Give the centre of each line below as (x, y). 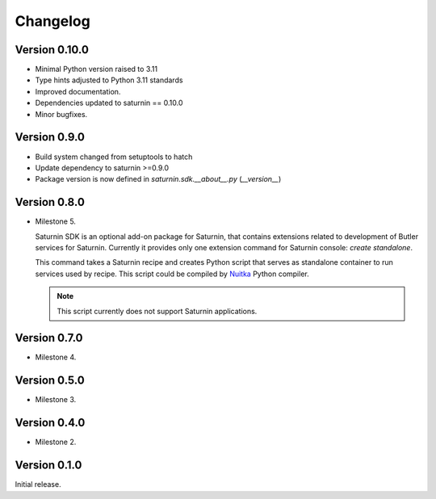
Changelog (52, 21)
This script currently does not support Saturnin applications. (157, 311)
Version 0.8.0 (50, 202)
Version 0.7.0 (49, 338)
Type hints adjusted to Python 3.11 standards (109, 80)
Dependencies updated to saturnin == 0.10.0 (109, 103)
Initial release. (38, 484)
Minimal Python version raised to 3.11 (96, 69)
